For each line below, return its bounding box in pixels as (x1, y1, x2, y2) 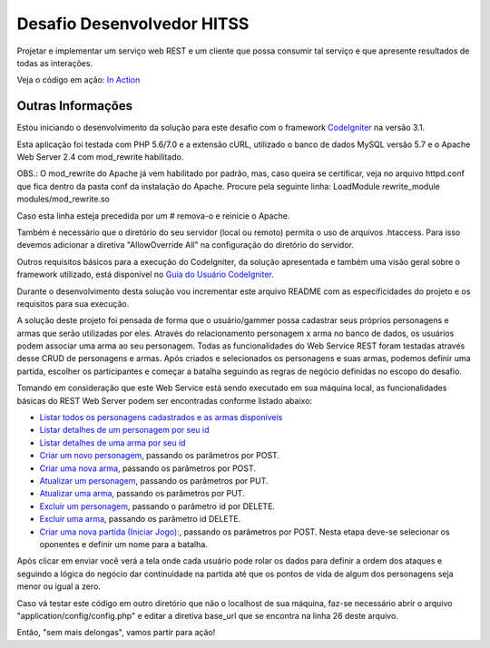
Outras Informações (16, 98, 133, 113)
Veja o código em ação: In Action (16, 74, 141, 85)
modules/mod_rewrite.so (16, 193, 111, 204)
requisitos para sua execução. (16, 298, 130, 309)
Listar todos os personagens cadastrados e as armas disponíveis (39, 412, 283, 423)
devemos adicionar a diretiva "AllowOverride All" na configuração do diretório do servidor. (16, 240, 354, 250)
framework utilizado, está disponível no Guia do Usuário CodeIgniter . (16, 269, 274, 280)
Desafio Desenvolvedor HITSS (16, 14, 250, 34)
